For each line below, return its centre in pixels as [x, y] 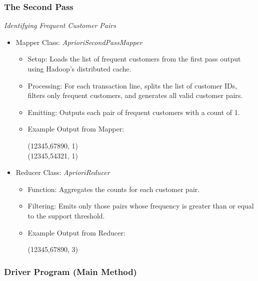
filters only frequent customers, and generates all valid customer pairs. [135, 95]
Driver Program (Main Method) [70, 271]
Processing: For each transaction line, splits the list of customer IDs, [132, 85]
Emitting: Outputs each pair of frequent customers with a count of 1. [134, 112]
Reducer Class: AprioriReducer [63, 172]
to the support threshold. [66, 215]
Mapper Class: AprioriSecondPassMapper [79, 42]
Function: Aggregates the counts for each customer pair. [114, 189]
